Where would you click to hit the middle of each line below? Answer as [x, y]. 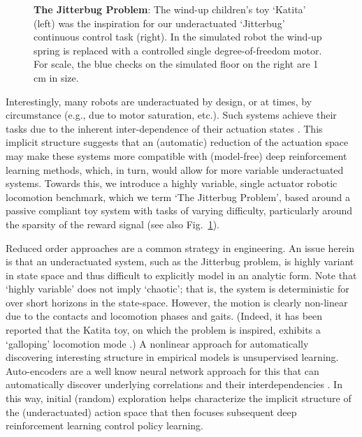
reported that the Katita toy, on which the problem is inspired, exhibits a [163, 330]
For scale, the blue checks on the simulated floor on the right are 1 [176, 64]
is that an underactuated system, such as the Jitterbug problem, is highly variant [180, 261]
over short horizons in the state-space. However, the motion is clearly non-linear [177, 302]
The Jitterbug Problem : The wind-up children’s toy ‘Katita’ [170, 9]
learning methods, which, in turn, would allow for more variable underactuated [175, 169]
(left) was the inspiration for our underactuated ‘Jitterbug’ [159, 23]
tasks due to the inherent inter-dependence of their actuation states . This [164, 128]
